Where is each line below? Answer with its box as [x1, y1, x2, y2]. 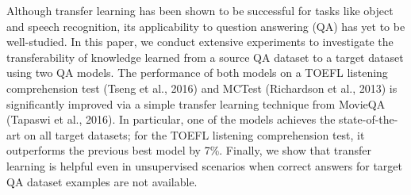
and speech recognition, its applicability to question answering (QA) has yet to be [6, 17, 405, 34]
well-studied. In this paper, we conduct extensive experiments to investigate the [6, 33, 394, 50]
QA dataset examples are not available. [6, 173, 198, 189]
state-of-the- [339, 111, 398, 128]
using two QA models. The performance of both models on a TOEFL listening [6, 64, 388, 81]
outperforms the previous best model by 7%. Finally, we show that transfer [6, 142, 372, 159]
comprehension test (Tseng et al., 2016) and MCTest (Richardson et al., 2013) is [6, 79, 398, 96]
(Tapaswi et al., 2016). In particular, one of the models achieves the [6, 111, 336, 128]
